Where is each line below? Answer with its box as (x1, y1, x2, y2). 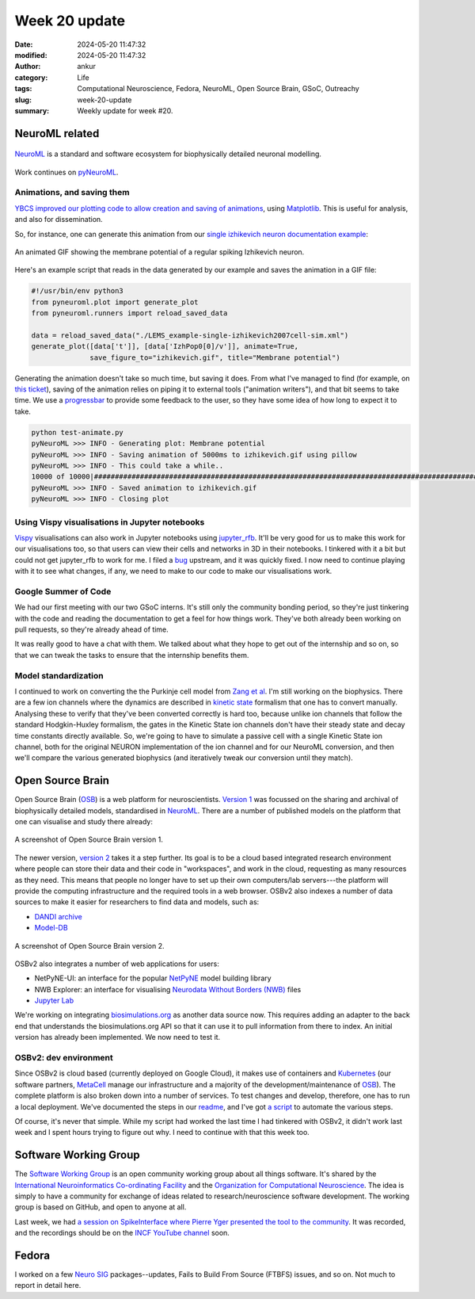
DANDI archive (34, 911, 82, 921)
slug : (14, 95, 32, 105)
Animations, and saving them (14, 187, 130, 198)
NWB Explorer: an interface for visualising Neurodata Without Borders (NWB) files (34, 984, 302, 994)
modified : (14, 50, 47, 59)
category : (14, 72, 48, 82)
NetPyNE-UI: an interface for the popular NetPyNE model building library (34, 973, 272, 983)
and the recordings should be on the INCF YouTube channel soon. (14, 1228, 230, 1238)
